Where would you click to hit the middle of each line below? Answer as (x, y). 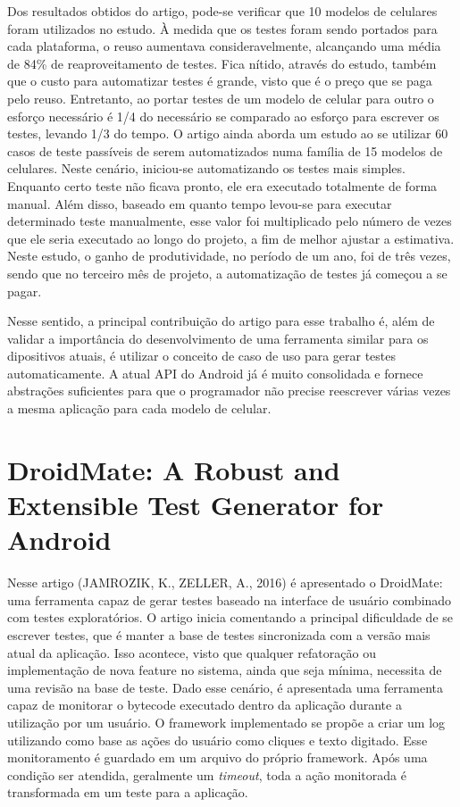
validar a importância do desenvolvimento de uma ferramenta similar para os (218, 338)
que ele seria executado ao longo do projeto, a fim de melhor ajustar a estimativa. (231, 238)
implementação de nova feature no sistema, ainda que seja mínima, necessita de (225, 670)
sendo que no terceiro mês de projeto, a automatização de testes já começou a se (227, 273)
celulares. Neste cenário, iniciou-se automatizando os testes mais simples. (206, 168)
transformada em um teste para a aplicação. (128, 792)
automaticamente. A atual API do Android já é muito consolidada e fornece (215, 373)
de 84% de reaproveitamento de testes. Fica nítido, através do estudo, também (222, 63)
